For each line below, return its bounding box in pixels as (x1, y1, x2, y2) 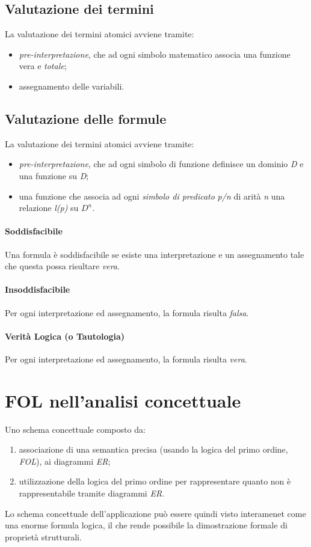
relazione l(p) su (19, 201, 79, 214)
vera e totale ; (19, 60, 67, 72)
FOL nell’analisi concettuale (5, 388, 241, 412)
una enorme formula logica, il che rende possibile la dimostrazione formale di (5, 519, 288, 531)
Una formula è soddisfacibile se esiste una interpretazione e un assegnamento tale (5, 248, 304, 260)
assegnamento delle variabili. (19, 79, 125, 92)
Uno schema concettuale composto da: (5, 423, 146, 435)
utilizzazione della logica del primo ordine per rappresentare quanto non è (19, 475, 291, 487)
